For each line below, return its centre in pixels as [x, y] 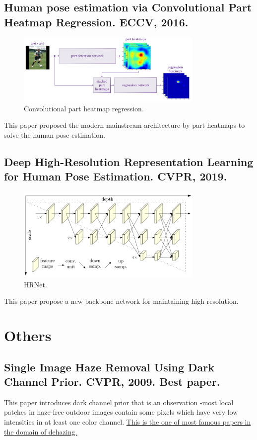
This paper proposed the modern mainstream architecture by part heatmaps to [125, 125]
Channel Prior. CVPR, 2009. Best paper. [112, 381]
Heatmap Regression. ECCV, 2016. [96, 22]
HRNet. [35, 284]
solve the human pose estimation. [55, 134]
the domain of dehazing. [41, 431]
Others [28, 335]
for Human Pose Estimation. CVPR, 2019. [116, 176]
